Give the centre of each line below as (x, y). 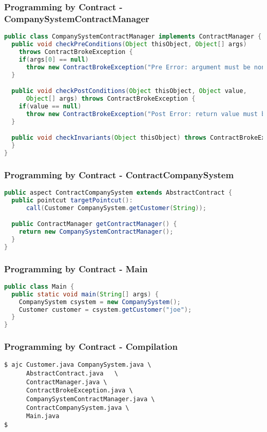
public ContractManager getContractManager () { (94, 224)
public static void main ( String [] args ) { (85, 294)
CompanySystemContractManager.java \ (90, 399)
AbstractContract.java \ (72, 374)
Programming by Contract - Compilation (91, 346)
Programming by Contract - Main (76, 268)
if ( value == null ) (50, 106)
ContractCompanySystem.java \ (78, 408)
